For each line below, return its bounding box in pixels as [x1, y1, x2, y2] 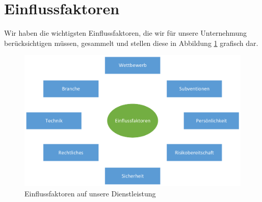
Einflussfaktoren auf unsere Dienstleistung [24, 188, 156, 199]
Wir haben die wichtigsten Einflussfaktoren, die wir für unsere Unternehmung [4, 28, 247, 38]
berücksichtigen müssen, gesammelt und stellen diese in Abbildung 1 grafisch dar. [4, 37, 258, 48]
